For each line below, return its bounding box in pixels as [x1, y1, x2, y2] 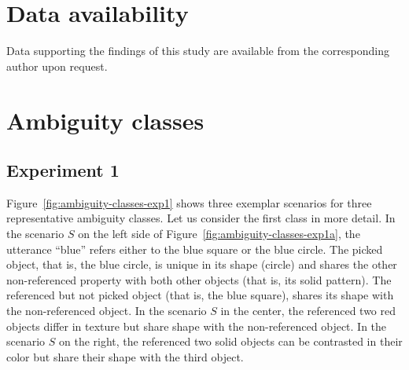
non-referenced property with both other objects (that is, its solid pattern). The [6, 271, 392, 288]
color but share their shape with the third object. [6, 348, 244, 365]
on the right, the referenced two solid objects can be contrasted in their [59, 333, 403, 350]
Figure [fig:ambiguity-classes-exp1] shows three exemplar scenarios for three [6, 194, 372, 211]
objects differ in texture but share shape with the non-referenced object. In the [6, 317, 387, 334]
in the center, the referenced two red [220, 302, 396, 319]
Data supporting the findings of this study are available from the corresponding [6, 42, 389, 59]
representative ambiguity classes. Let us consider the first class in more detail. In [6, 210, 396, 226]
